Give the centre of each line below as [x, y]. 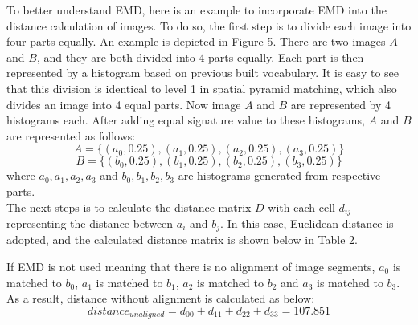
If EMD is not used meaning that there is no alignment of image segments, [191, 267]
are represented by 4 [341, 104]
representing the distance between [90, 223]
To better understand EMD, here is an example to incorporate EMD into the [197, 10]
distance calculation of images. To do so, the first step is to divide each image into [209, 25]
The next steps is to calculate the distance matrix [129, 207]
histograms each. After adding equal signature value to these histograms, [186, 120]
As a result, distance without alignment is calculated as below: [161, 298]
